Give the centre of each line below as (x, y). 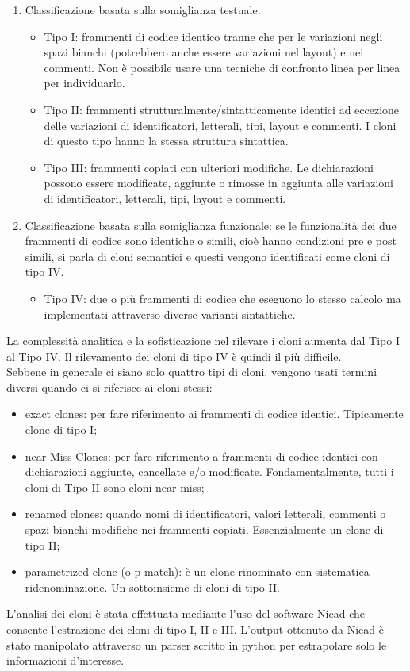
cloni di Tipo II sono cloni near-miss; (115, 487)
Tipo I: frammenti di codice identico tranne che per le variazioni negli (213, 36)
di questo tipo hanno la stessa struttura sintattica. (166, 141)
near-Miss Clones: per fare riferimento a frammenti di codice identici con (201, 456)
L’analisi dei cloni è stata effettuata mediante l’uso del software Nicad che (186, 613)
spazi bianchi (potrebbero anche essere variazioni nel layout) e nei (204, 52)
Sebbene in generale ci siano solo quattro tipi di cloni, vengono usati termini (192, 372)
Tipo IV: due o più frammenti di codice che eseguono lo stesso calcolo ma (222, 298)
